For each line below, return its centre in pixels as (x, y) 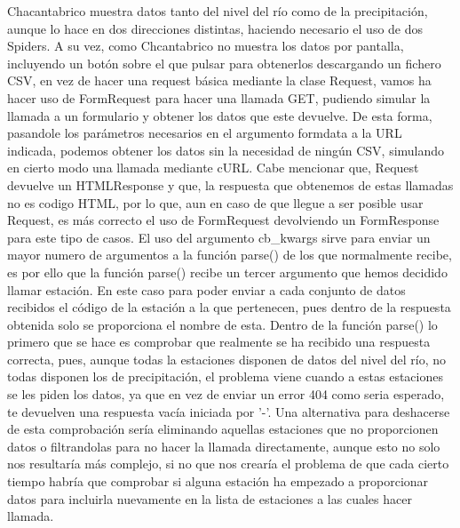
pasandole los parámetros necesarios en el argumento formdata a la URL (205, 133)
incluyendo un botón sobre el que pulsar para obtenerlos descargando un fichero (224, 63)
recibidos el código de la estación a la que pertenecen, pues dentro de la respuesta (229, 307)
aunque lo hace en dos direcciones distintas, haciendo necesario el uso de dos (215, 28)
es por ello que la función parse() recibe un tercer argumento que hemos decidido (227, 272)
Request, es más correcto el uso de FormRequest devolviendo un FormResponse (223, 220)
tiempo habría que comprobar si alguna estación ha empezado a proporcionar (218, 481)
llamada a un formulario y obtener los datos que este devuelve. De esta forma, (220, 115)
